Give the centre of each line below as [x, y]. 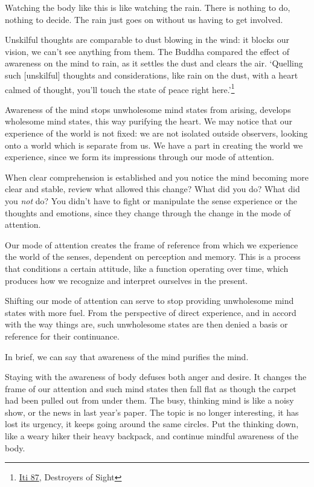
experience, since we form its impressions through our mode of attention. [139, 157]
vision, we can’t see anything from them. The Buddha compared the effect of [147, 51]
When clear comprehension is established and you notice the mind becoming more [157, 177]
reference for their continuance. [62, 336]
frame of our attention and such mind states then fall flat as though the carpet [151, 388]
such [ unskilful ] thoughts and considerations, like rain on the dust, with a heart [152, 75]
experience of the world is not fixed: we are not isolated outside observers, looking [156, 133]
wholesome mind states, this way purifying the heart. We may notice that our [149, 121]
